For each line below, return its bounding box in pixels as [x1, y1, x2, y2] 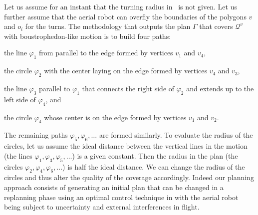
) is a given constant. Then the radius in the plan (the [72, 150, 238, 161]
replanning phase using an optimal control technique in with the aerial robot [4, 192, 239, 202]
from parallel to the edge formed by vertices [39, 47, 173, 58]
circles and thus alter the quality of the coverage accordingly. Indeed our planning [4, 172, 254, 183]
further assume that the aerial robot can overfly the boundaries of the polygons [4, 11, 247, 21]
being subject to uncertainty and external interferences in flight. [4, 202, 200, 212]
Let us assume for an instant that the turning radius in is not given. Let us [4, 1, 237, 11]
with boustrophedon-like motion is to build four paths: [4, 30, 171, 41]
